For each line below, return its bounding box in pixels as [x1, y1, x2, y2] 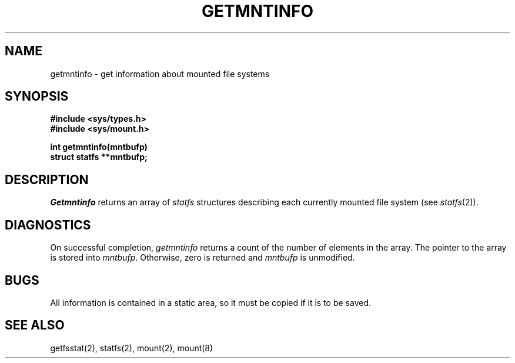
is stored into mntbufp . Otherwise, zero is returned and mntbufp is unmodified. [50, 252, 355, 263]
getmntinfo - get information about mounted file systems [50, 68, 270, 79]
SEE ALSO [5, 318, 65, 333]
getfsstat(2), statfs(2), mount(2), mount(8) [50, 342, 213, 353]
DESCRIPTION [5, 172, 89, 187]
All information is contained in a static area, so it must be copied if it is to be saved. [50, 297, 372, 308]
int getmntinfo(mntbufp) [50, 142, 148, 152]
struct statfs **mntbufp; [50, 152, 148, 162]
